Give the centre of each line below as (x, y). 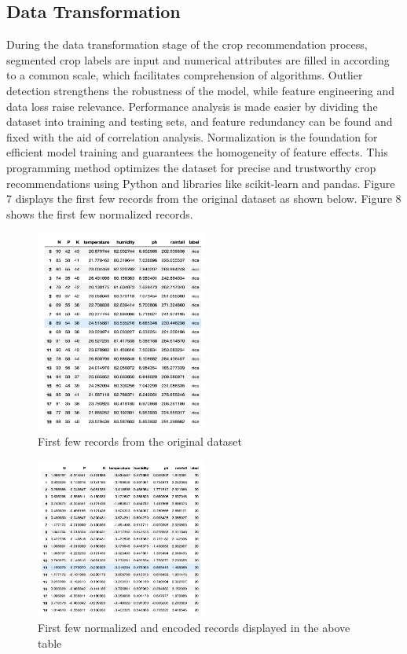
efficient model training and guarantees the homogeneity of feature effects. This (197, 152)
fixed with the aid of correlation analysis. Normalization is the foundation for (192, 136)
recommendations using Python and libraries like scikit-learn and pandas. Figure (201, 183)
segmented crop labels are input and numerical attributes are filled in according (198, 59)
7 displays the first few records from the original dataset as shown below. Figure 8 (204, 198)
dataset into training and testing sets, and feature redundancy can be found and (200, 121)
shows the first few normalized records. (100, 213)
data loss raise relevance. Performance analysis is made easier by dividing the (192, 106)
